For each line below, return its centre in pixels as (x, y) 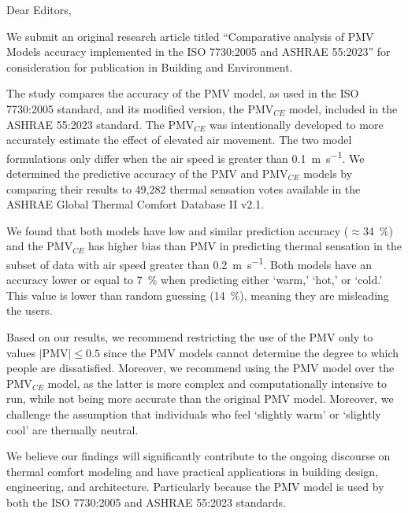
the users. (30, 310)
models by (328, 173)
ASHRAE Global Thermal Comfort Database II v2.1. (135, 204)
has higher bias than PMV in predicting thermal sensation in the (245, 246)
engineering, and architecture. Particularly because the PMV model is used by (195, 487)
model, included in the (343, 108)
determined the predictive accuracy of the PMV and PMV (147, 173)
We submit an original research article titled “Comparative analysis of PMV (190, 36)
